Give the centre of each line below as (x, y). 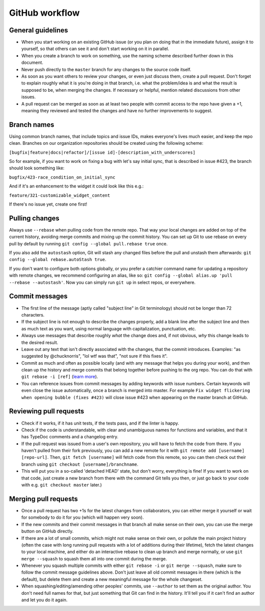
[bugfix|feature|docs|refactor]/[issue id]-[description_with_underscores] (102, 152)
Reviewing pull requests (47, 412)
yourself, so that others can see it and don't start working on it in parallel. (95, 49)
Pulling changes (34, 218)
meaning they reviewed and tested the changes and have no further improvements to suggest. (117, 110)
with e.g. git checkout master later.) (62, 485)
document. (32, 63)
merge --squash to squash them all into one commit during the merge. (94, 558)
